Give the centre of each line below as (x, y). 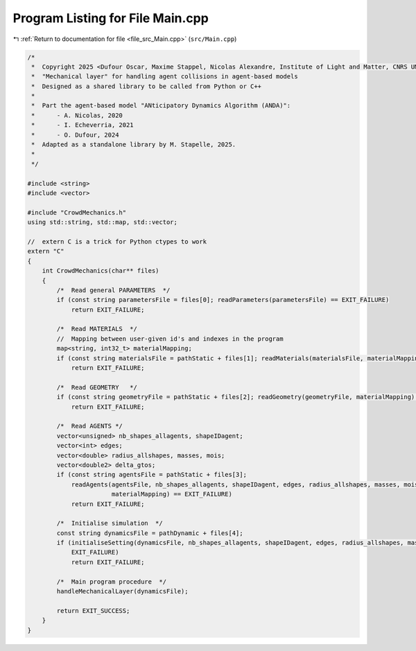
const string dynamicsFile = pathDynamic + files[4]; (150, 533)
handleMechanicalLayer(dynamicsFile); (122, 591)
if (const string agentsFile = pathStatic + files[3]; (152, 475)
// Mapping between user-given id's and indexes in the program (170, 339)
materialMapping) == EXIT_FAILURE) (172, 494)
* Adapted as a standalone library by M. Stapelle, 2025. (134, 145)
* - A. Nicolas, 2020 (77, 115)
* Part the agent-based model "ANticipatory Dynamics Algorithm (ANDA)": (161, 105)
